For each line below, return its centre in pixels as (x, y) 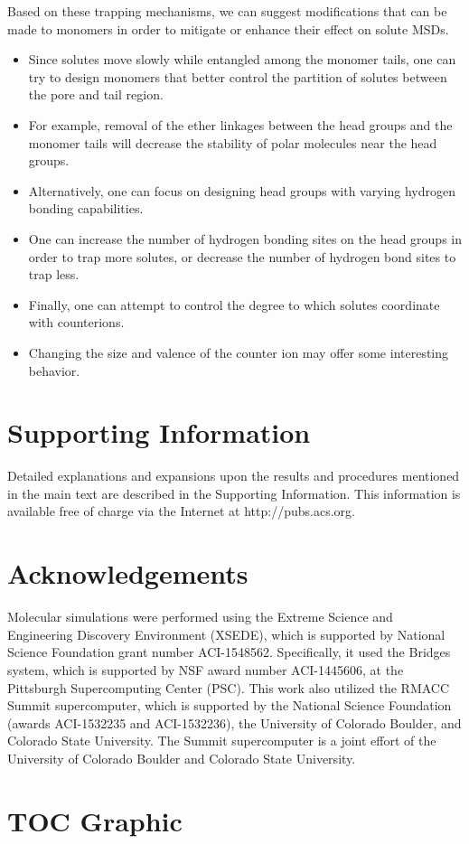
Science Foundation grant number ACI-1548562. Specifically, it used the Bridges (229, 652)
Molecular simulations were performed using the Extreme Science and (200, 617)
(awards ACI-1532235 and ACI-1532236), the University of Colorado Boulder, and (234, 722)
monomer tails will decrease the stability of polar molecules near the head (233, 142)
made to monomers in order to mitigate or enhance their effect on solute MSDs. (228, 28)
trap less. (54, 274)
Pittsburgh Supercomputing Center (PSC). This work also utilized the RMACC (229, 687)
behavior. (54, 370)
